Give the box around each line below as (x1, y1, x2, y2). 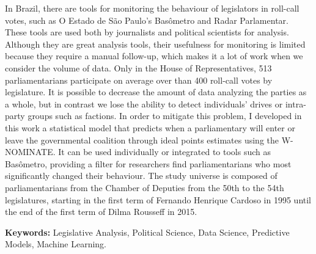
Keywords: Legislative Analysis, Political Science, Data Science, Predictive (5, 225, 290, 238)
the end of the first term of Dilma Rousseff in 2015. (5, 205, 197, 218)
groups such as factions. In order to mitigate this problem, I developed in (28, 109, 302, 122)
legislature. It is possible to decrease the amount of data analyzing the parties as (5, 85, 307, 98)
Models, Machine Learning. (5, 238, 106, 250)
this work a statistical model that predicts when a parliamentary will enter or (5, 121, 295, 134)
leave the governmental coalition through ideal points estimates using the (5, 133, 279, 146)
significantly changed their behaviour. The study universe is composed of (5, 169, 277, 182)
